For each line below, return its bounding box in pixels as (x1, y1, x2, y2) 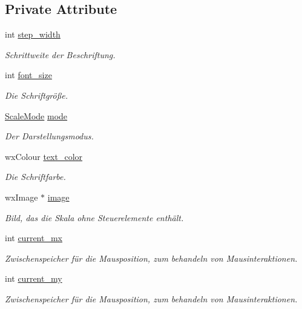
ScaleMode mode (5, 109, 68, 122)
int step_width (5, 28, 61, 41)
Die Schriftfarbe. (5, 170, 66, 183)
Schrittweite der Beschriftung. (5, 48, 116, 61)
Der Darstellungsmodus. (5, 130, 94, 142)
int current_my (5, 272, 62, 285)
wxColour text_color (5, 150, 83, 162)
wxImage (5, 190, 38, 203)
